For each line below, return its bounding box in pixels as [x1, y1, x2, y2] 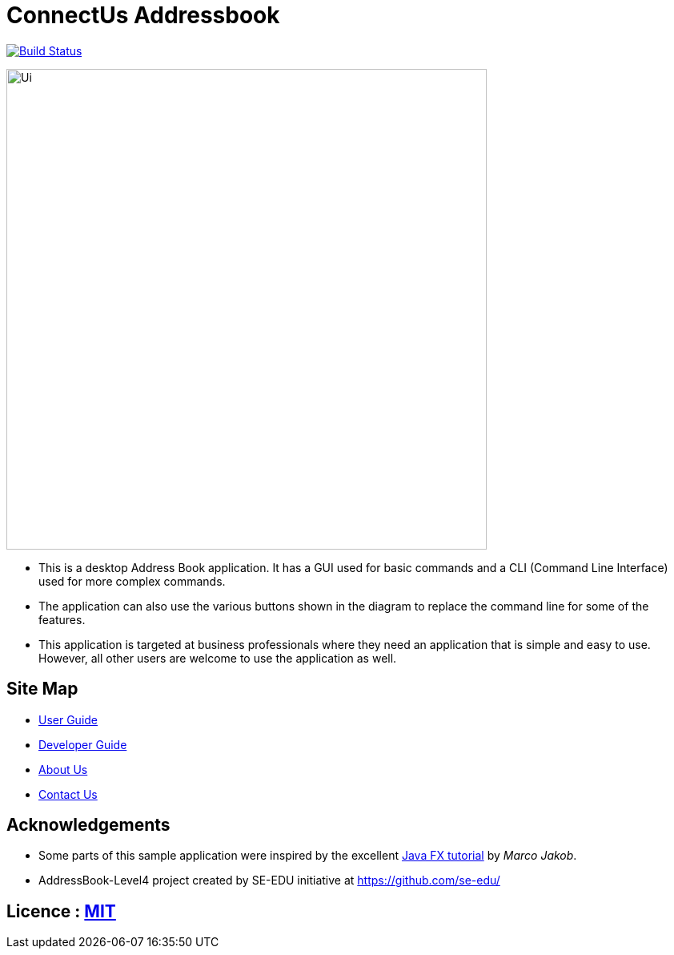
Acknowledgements [6, 815, 171, 836]
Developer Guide [38, 737, 127, 752]
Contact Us [38, 787, 98, 801]
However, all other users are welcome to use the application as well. [38, 651, 397, 665]
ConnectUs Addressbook [6, 2, 280, 29]
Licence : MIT [6, 901, 116, 921]
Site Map [6, 679, 78, 699]
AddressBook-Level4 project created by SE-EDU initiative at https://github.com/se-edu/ [38, 873, 500, 888]
